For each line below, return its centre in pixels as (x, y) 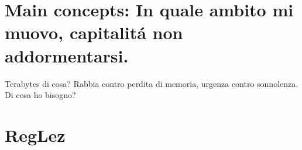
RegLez (35, 135)
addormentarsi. (67, 55)
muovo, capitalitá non (94, 32)
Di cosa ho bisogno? (40, 95)
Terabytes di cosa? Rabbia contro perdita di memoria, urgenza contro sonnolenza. (152, 83)
